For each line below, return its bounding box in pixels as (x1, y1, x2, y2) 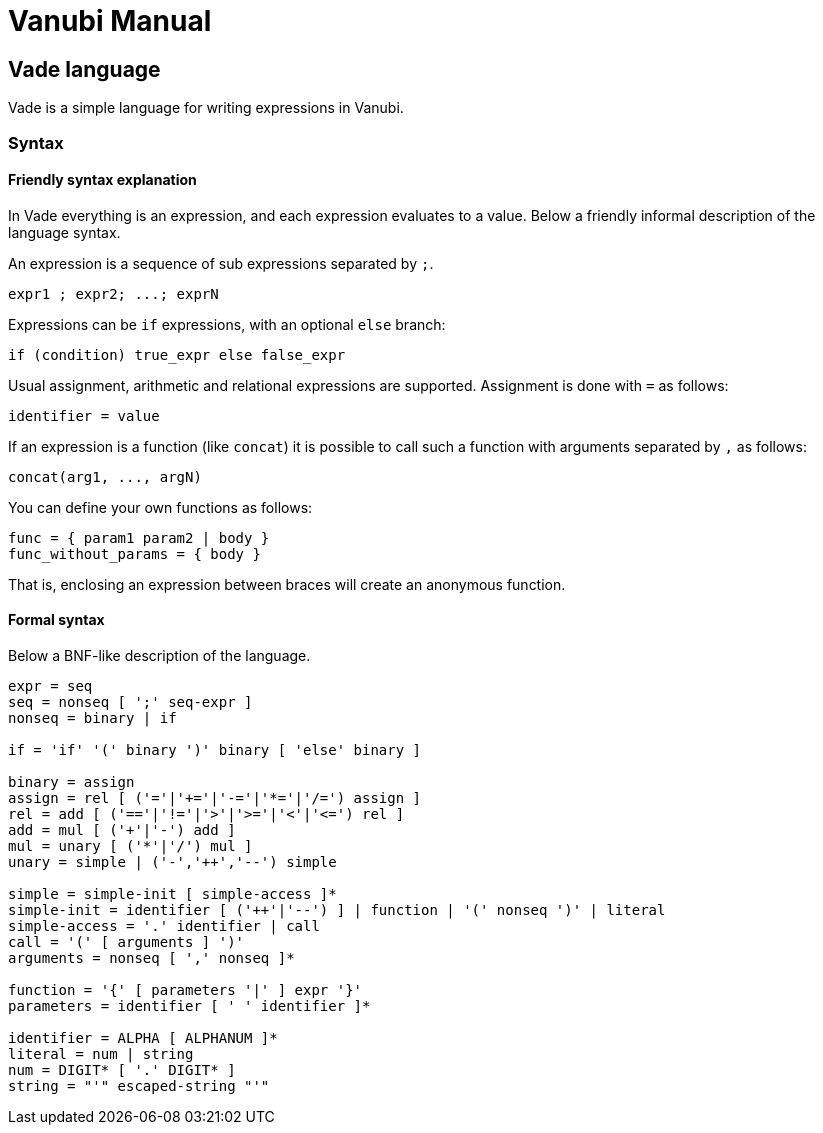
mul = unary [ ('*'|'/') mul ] (8, 837, 253, 854)
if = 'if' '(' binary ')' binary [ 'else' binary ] (8, 741, 422, 758)
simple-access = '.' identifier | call (8, 917, 320, 934)
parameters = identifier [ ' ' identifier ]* (8, 997, 371, 1014)
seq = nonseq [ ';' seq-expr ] (8, 693, 253, 710)
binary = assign (8, 773, 135, 790)
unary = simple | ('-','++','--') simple (8, 853, 337, 870)
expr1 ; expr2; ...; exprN (8, 285, 219, 302)
